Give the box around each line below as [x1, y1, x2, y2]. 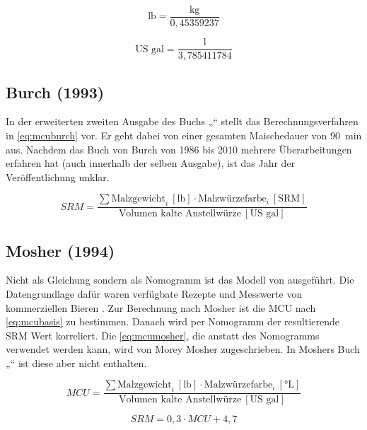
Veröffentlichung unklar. [6, 169, 110, 184]
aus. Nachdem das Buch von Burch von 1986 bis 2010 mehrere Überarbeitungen [6, 141, 352, 156]
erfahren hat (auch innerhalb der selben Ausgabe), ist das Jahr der [6, 156, 296, 170]
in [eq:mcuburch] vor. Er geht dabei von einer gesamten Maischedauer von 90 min [6, 127, 362, 142]
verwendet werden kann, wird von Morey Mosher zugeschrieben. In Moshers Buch [6, 342, 360, 356]
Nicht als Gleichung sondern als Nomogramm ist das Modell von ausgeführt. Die [6, 272, 354, 287]
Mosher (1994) [6, 239, 115, 261]
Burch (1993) [6, 81, 105, 103]
